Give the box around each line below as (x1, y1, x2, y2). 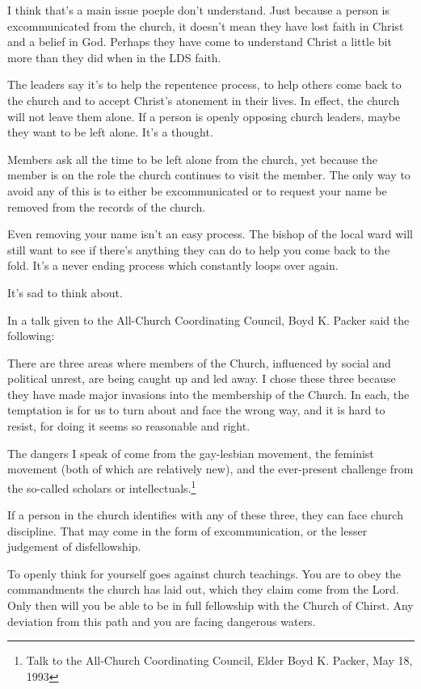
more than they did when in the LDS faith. (7, 48, 221, 65)
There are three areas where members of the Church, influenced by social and (7, 354, 391, 371)
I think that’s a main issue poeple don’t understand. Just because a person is (7, 2, 390, 18)
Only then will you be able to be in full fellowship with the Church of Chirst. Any (7, 597, 414, 614)
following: (7, 327, 55, 344)
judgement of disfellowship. (7, 538, 141, 555)
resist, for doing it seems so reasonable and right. (7, 418, 250, 435)
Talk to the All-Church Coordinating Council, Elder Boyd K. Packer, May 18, (26, 652, 413, 669)
